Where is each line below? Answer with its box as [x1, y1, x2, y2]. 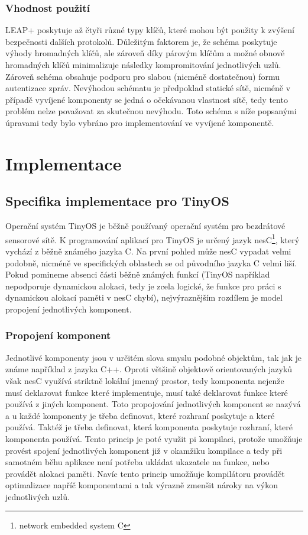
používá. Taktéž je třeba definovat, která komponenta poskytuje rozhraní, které [5, 421, 293, 433]
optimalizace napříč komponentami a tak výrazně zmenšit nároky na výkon [5, 479, 278, 491]
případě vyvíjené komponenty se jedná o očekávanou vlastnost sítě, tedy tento [5, 93, 288, 105]
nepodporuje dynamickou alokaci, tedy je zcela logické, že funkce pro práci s [5, 279, 281, 292]
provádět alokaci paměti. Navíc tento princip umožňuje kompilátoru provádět [5, 467, 285, 479]
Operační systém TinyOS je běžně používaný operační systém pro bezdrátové [5, 220, 286, 232]
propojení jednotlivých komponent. [5, 302, 132, 315]
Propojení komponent [5, 328, 111, 343]
